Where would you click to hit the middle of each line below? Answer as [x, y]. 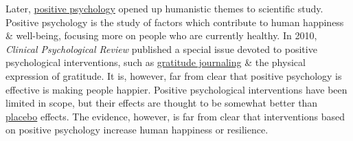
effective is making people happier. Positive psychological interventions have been [176, 89]
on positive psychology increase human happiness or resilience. [137, 130]
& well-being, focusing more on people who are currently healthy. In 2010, [161, 35]
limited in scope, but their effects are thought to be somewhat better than [162, 103]
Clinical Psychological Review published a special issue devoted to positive [161, 48]
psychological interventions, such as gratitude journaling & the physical [156, 62]
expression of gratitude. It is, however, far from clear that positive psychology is [174, 75]
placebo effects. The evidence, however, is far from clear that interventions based [175, 116]
